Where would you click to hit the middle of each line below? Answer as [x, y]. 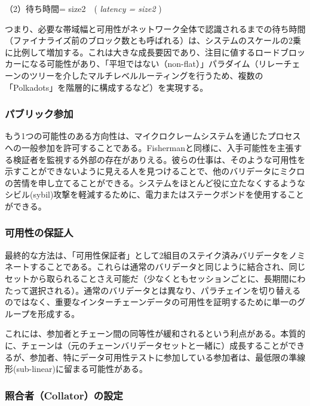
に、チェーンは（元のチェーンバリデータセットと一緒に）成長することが [147, 345]
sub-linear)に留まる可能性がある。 [82, 369]
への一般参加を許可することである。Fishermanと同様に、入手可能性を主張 [149, 147]
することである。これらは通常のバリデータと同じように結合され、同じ [168, 267]
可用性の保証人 [39, 233]
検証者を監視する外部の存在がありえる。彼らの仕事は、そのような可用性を [159, 159]
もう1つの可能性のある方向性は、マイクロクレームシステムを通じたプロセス [153, 136]
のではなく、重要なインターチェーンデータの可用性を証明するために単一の [151, 302]
